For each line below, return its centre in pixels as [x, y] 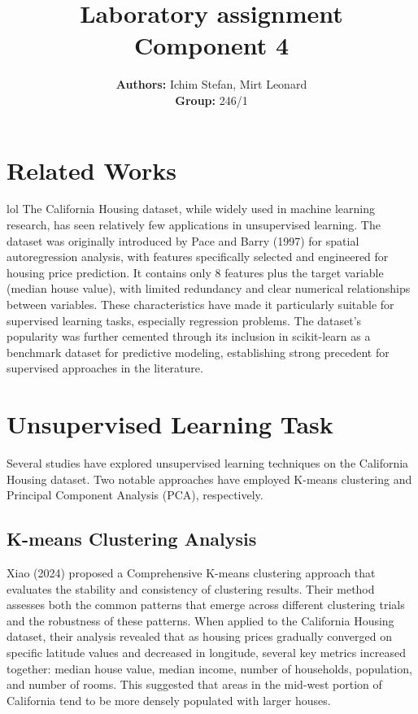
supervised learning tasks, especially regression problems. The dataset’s [184, 320]
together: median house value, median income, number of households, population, [209, 668]
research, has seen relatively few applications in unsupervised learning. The [194, 225]
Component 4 [211, 45]
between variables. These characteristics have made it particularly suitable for [200, 304]
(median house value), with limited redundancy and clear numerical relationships [209, 288]
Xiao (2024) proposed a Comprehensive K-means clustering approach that [191, 573]
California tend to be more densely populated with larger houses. [169, 700]
